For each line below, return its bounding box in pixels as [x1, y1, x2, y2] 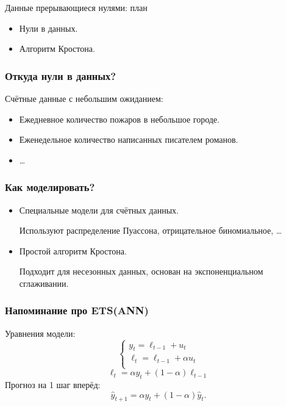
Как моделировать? [5, 179, 95, 195]
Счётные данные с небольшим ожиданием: [5, 92, 163, 104]
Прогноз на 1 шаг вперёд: [5, 378, 101, 391]
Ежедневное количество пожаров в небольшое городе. [19, 112, 220, 125]
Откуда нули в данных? [5, 68, 116, 83]
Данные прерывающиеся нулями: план [5, 1, 148, 13]
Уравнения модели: [5, 326, 76, 339]
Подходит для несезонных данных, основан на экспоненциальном [19, 265, 263, 278]
